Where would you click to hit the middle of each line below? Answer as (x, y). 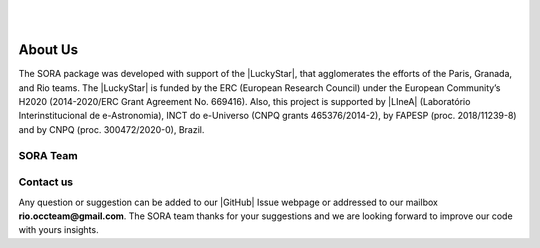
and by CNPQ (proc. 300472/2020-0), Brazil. (111, 129)
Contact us (46, 182)
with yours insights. (58, 230)
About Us (48, 50)
